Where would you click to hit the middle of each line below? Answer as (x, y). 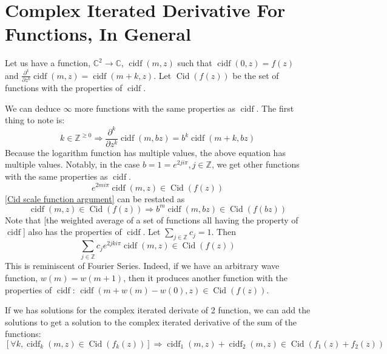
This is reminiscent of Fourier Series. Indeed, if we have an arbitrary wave (142, 266)
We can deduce (33, 108)
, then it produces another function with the (205, 277)
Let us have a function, (48, 63)
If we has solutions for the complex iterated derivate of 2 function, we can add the (158, 310)
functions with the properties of (64, 88)
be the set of (256, 75)
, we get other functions (255, 164)
